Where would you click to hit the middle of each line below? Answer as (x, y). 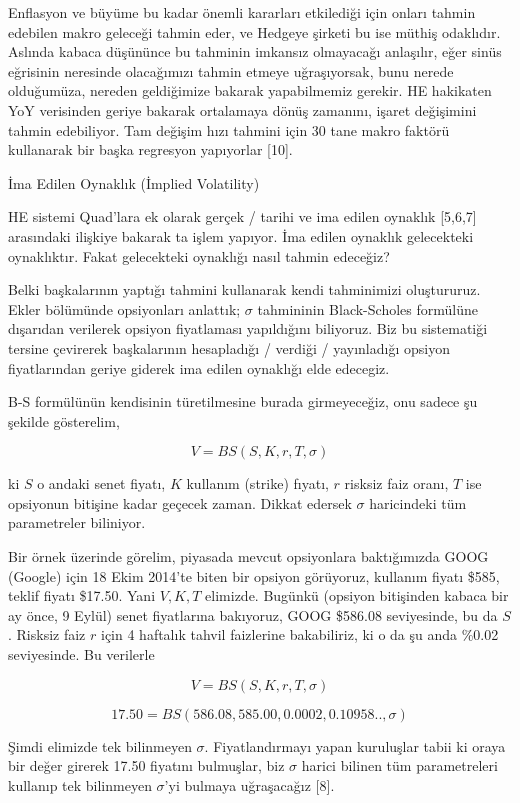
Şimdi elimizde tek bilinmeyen (100, 745)
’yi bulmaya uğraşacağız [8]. (249, 784)
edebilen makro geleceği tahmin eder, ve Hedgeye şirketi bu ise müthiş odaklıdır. (254, 31)
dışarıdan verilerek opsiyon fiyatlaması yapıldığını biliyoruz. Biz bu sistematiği (248, 328)
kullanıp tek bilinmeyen (80, 784)
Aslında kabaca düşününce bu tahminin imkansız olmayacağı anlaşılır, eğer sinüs (255, 51)
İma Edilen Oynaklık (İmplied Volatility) (134, 182)
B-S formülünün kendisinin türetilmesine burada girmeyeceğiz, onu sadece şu (243, 401)
